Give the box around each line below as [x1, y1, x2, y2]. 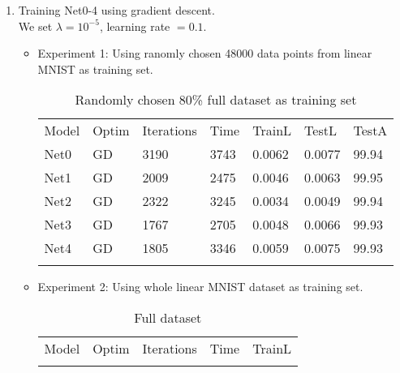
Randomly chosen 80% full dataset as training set [75, 90, 357, 109]
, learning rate [99, 17, 170, 34]
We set [18, 17, 53, 34]
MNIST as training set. [37, 60, 153, 77]
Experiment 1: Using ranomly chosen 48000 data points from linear [37, 45, 372, 62]
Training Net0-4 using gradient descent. [18, 2, 215, 18]
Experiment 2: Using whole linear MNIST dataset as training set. [37, 278, 363, 295]
